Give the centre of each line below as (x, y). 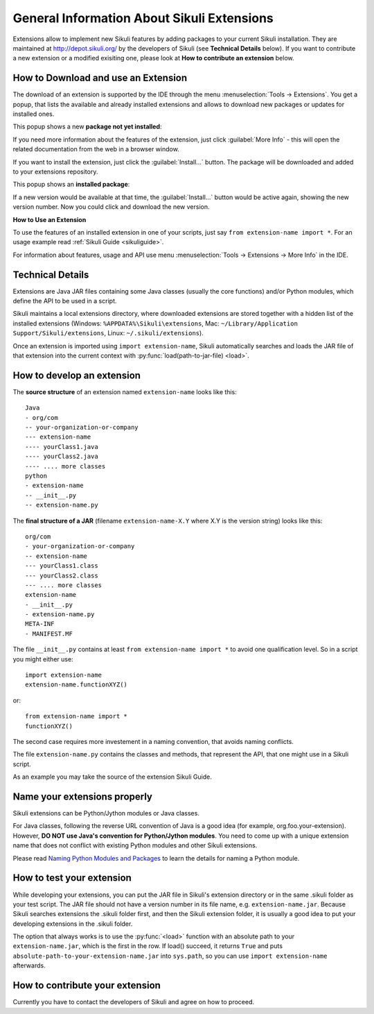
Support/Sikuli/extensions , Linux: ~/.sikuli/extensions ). (108, 333)
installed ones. (34, 114)
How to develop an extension (77, 375)
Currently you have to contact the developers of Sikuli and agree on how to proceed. (133, 1002)
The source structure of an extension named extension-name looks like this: (125, 391)
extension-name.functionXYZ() (77, 685)
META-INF (40, 624)
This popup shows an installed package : (71, 185)
